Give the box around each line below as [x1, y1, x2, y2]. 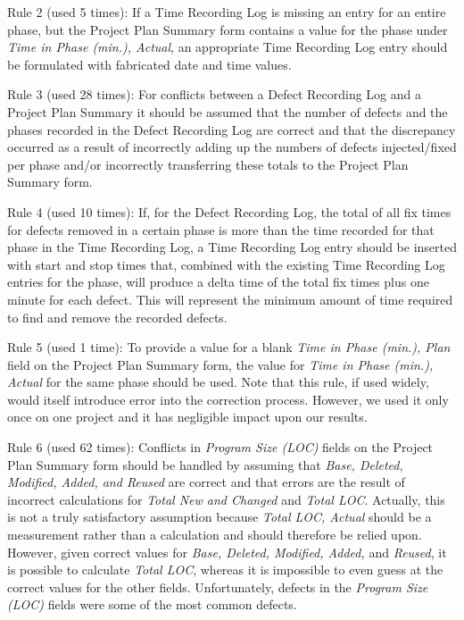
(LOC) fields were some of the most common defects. [7, 595, 297, 614]
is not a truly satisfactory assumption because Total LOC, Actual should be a [7, 507, 432, 526]
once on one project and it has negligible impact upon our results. [7, 407, 368, 426]
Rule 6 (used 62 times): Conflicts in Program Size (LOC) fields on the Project [7, 438, 434, 457]
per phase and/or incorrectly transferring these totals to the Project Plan [7, 155, 409, 173]
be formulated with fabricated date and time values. [7, 54, 292, 73]
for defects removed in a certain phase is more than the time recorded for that [7, 220, 435, 239]
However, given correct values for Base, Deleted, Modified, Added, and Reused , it [7, 542, 447, 561]
